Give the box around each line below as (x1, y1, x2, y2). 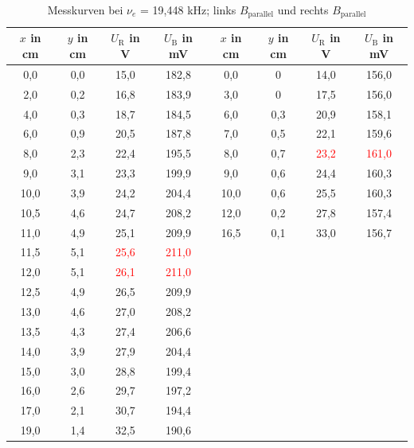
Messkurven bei (47, 2, 123, 18)
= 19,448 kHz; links (140, 2, 236, 18)
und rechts (277, 2, 329, 18)
